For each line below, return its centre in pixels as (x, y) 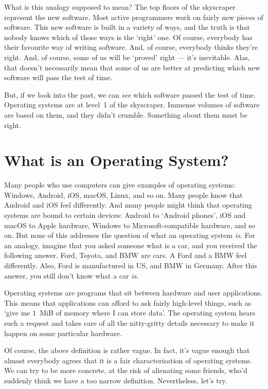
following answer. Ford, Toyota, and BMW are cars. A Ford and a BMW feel (126, 255)
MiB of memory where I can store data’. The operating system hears (148, 313)
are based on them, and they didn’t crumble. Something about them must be (126, 114)
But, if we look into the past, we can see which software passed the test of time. (130, 94)
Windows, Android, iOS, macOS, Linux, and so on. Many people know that (123, 194)
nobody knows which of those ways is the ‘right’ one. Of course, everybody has (128, 37)
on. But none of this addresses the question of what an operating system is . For (130, 235)
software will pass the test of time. (58, 77)
